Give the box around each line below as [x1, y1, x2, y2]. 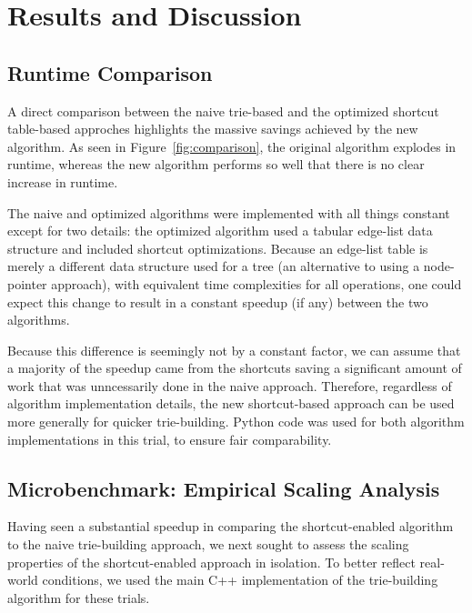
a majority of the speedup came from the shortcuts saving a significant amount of [7, 358, 462, 377]
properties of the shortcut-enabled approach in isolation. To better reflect [7, 552, 416, 571]
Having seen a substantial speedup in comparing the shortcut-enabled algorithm [7, 517, 454, 536]
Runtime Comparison [7, 58, 213, 86]
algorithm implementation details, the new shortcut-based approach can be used [7, 394, 455, 413]
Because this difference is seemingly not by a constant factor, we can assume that [7, 340, 461, 359]
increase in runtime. [7, 172, 118, 191]
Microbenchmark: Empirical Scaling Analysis [7, 474, 440, 502]
